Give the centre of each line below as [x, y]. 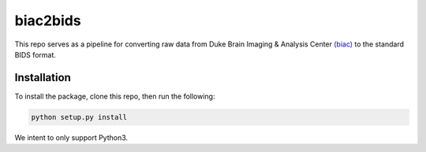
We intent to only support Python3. [71, 137]
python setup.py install [79, 117]
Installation [43, 78]
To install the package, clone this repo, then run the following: [115, 96]
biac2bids [48, 20]
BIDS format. [35, 54]
